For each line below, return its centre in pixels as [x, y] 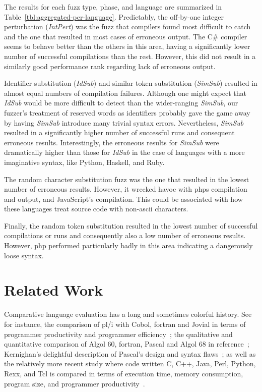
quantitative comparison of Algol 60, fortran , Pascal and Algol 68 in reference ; [127, 344]
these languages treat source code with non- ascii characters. [96, 209]
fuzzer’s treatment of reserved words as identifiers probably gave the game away [127, 112]
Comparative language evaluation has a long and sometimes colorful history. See [128, 314]
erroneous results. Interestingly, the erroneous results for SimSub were [112, 142]
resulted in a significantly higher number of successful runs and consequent [119, 132]
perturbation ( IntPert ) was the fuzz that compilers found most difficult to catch [127, 26]
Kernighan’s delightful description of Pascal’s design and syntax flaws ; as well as [130, 353]
